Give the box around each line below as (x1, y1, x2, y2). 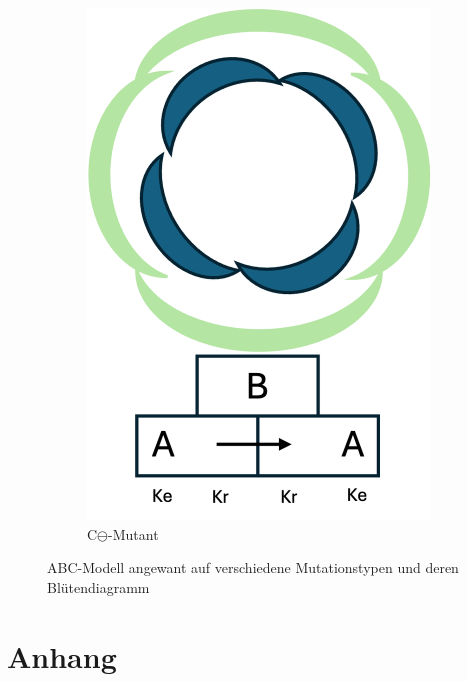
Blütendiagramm (47, 576, 150, 597)
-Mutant (108, 523, 159, 544)
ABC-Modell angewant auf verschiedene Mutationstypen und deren (47, 557, 459, 578)
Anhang (7, 635, 117, 676)
